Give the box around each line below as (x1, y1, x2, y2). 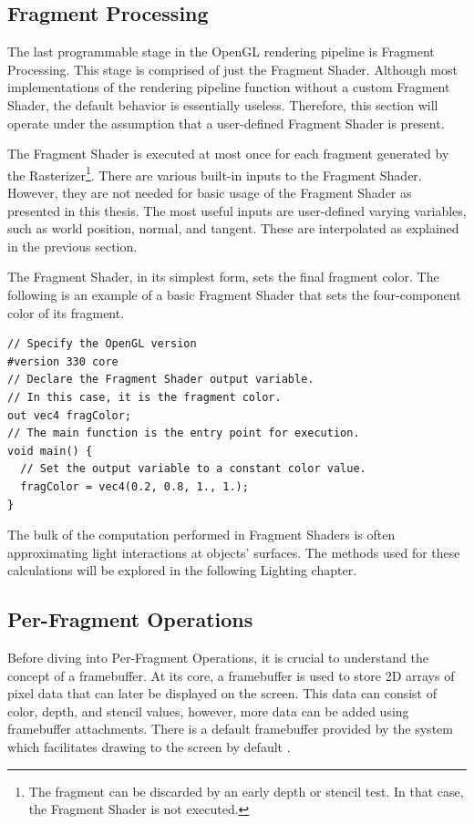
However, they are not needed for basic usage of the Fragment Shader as (7, 183, 412, 202)
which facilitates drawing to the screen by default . (7, 737, 291, 757)
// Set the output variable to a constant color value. (20, 462, 366, 476)
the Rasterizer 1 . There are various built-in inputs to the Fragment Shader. (7, 162, 422, 184)
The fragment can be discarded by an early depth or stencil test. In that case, (28, 781, 464, 800)
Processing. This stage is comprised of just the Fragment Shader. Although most (7, 59, 458, 78)
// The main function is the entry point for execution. (7, 427, 360, 440)
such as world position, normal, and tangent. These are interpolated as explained (7, 219, 459, 238)
